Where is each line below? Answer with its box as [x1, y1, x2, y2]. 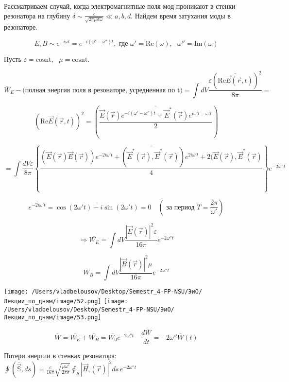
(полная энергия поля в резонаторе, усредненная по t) [22, 87, 183, 94]
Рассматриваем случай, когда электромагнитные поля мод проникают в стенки [4, 1, 236, 11]
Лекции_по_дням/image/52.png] [4, 298, 102, 305]
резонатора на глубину [4, 10, 70, 20]
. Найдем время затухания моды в [131, 10, 231, 20]
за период [166, 204, 195, 211]
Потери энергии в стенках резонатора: [4, 350, 117, 361]
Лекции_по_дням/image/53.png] [4, 314, 102, 321]
